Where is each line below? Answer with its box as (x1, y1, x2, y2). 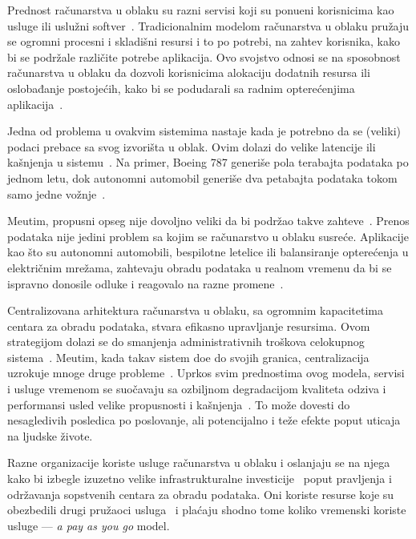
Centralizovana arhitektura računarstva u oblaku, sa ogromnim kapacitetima (7, 302, 384, 319)
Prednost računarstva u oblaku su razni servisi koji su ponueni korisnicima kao (7, 2, 394, 18)
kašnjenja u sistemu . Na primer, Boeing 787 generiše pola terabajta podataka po (7, 154, 409, 171)
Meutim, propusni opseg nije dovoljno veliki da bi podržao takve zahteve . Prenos (7, 212, 410, 229)
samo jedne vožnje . (7, 185, 106, 202)
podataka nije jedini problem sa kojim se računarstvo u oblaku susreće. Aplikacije (7, 227, 410, 244)
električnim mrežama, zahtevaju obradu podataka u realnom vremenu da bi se (7, 259, 392, 276)
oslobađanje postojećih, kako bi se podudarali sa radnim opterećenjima (7, 79, 355, 96)
